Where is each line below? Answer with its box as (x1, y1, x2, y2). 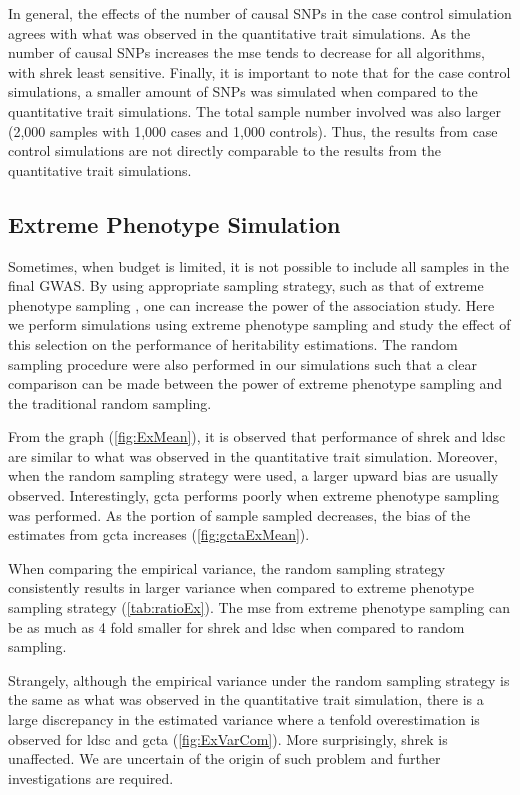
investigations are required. (8, 767, 174, 788)
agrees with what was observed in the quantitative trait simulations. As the (8, 22, 471, 43)
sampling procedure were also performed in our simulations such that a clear (8, 353, 477, 374)
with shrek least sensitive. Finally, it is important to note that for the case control (8, 61, 511, 82)
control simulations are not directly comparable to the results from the (8, 140, 441, 161)
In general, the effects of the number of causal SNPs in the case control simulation (8, 3, 512, 23)
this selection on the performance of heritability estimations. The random (8, 333, 458, 354)
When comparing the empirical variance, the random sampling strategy (8, 557, 446, 578)
